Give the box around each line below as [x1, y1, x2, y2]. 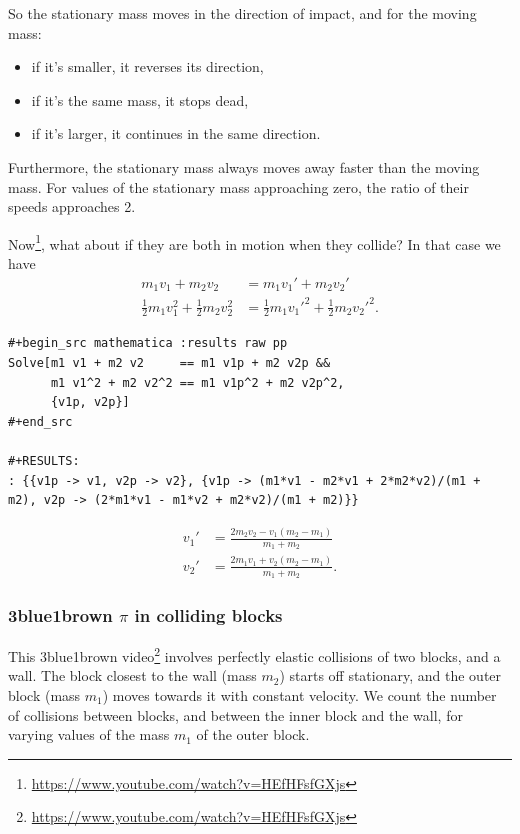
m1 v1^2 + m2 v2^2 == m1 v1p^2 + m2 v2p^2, [50, 375, 345, 390]
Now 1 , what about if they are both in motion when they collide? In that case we [8, 230, 501, 254]
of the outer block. [196, 724, 310, 745]
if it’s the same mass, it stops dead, [31, 89, 249, 110]
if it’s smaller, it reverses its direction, [31, 56, 264, 77]
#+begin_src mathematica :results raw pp [8, 336, 288, 351]
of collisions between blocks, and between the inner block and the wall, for [8, 704, 463, 725]
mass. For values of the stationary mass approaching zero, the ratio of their [8, 176, 469, 197]
